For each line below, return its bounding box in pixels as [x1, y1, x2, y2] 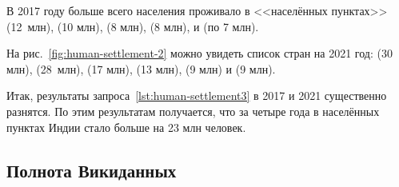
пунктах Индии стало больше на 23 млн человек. [6, 118, 246, 135]
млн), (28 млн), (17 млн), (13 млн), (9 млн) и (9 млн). [6, 60, 276, 77]
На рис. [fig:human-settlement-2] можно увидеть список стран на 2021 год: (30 [6, 45, 393, 62]
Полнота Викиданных [6, 157, 177, 182]
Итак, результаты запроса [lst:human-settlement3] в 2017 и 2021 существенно [6, 87, 387, 104]
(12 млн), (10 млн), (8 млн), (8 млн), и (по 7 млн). [6, 18, 259, 34]
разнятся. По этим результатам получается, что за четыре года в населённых [6, 102, 380, 119]
